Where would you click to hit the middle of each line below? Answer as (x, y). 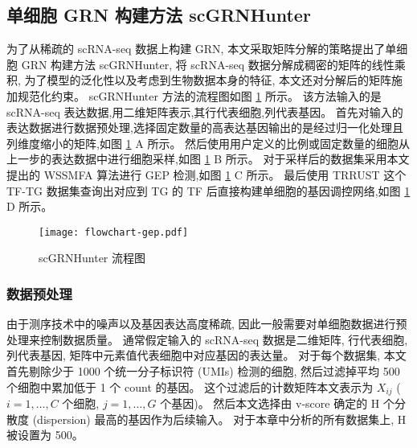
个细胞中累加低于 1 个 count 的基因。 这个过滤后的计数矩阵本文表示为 (190, 386)
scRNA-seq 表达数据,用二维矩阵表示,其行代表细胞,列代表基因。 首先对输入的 (205, 111)
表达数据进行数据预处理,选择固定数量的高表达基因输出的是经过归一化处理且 (205, 127)
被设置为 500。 (45, 435)
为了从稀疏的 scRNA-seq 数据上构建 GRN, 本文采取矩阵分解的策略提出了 (196, 49)
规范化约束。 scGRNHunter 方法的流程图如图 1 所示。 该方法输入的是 (199, 95)
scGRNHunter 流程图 (92, 258)
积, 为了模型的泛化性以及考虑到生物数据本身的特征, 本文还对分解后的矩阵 (199, 80)
